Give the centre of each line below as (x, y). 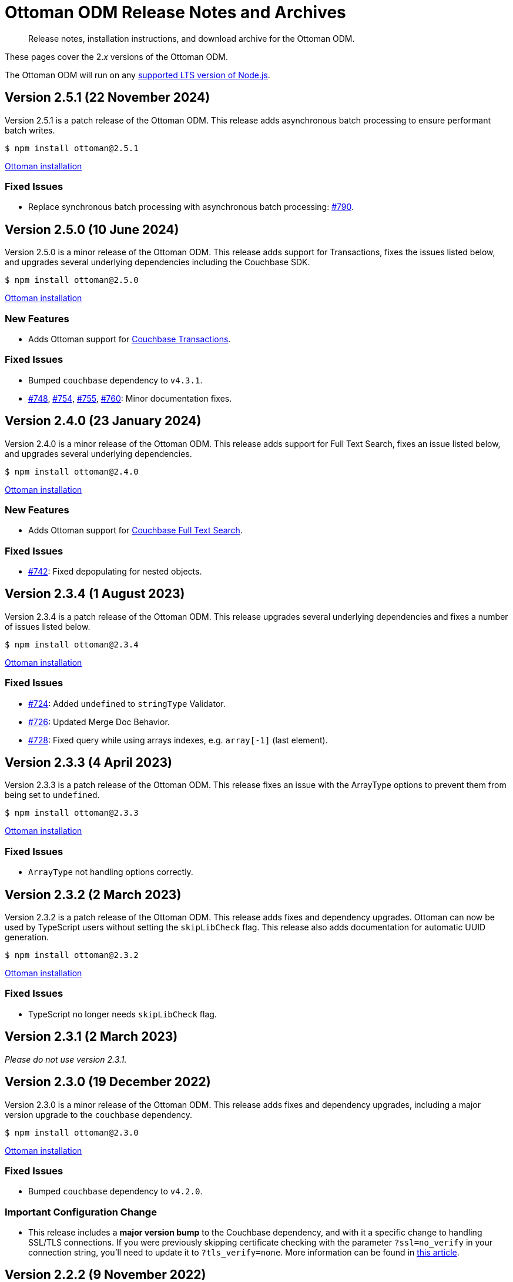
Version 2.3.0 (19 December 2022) (108, 1082)
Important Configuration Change (81, 1212)
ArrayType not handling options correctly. (111, 872)
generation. (27, 937)
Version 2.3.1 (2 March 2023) (91, 1037)
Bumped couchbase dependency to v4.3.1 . (115, 380)
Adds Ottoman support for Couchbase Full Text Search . (135, 530)
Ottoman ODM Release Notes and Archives (175, 12)
